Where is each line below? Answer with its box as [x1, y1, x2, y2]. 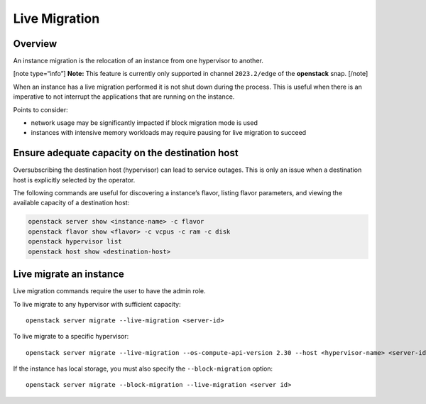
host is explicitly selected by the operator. [13, 175, 136, 184]
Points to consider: [13, 105, 68, 114]
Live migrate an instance [13, 268, 124, 280]
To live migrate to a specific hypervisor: [13, 332, 129, 341]
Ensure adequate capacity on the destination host [13, 147, 239, 159]
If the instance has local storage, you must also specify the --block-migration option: [13, 364, 273, 373]
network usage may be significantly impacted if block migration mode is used [31, 119, 258, 127]
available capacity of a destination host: [13, 199, 130, 207]
